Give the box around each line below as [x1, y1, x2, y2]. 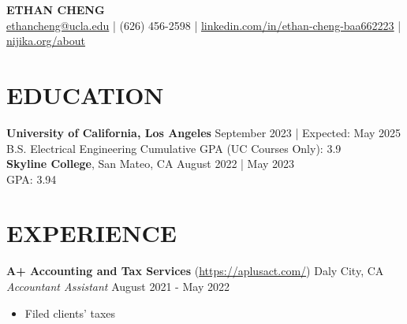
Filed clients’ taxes [24, 304, 116, 321]
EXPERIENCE [6, 217, 177, 249]
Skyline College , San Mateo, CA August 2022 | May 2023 [6, 155, 295, 172]
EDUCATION [6, 78, 164, 110]
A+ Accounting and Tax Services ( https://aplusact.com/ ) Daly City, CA [6, 263, 384, 279]
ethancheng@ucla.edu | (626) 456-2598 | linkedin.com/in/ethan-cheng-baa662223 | [6, 17, 401, 33]
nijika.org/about [6, 32, 86, 49]
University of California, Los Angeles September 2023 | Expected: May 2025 [6, 124, 401, 140]
